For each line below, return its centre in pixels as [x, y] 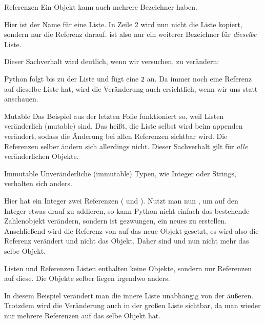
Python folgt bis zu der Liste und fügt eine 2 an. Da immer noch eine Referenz [128, 78]
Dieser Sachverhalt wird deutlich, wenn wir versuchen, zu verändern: [112, 61]
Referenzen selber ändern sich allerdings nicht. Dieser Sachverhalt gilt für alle [126, 146]
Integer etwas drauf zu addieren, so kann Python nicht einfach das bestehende [127, 210]
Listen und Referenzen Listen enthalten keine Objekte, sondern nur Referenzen [128, 268]
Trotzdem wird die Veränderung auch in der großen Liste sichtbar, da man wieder [132, 305]
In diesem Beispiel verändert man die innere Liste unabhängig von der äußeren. [129, 295]
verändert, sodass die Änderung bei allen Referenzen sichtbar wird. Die [116, 136]
